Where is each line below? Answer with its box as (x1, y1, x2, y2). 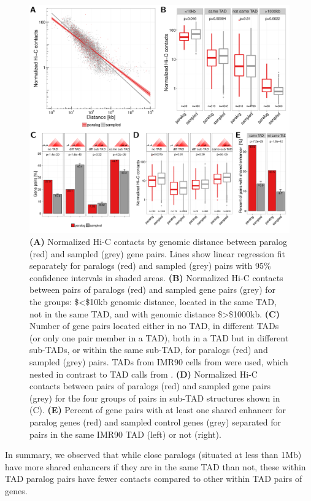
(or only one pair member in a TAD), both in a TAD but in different (29, 331, 289, 344)
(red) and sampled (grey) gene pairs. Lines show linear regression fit (29, 247, 285, 260)
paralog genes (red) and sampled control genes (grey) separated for (29, 415, 282, 428)
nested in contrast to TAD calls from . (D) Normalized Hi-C (29, 367, 258, 380)
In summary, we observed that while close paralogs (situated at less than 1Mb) (5, 448, 302, 461)
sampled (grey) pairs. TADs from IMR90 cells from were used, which (29, 355, 288, 368)
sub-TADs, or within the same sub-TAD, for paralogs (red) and (29, 343, 268, 356)
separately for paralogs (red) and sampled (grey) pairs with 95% (29, 259, 271, 272)
